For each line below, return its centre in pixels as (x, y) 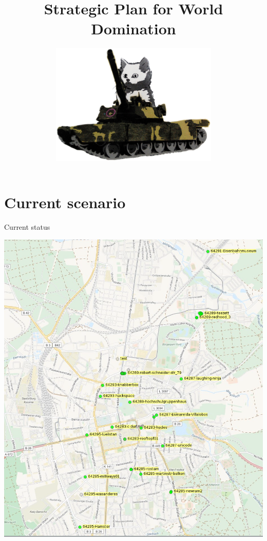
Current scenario (65, 202)
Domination (133, 28)
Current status (27, 226)
